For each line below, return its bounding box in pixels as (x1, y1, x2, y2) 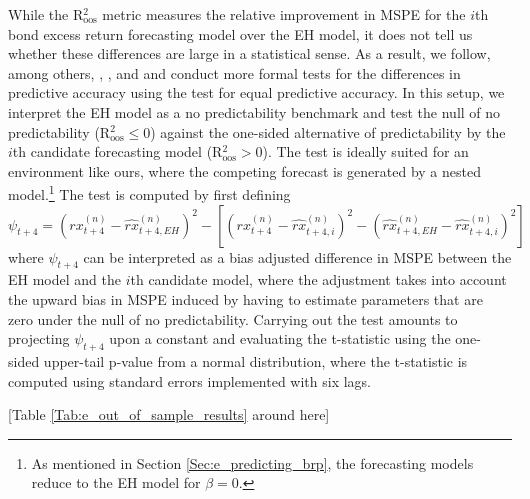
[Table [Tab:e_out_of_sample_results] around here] (8, 404, 330, 425)
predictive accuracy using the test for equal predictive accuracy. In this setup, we (8, 82, 505, 103)
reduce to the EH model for (31, 472, 201, 493)
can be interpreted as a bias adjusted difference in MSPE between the (83, 246, 512, 267)
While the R (8, 4, 84, 24)
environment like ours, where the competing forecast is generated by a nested (8, 160, 481, 181)
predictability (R (8, 121, 111, 142)
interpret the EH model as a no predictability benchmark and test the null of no (8, 101, 501, 122)
